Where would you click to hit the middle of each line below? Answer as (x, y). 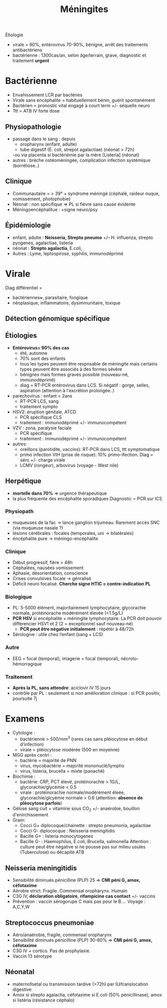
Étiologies (21, 336)
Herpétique (23, 481)
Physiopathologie (33, 127)
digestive (22, 989)
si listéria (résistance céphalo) (43, 1000)
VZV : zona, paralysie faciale (42, 428)
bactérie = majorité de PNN (48, 760)
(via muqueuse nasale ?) (38, 528)
